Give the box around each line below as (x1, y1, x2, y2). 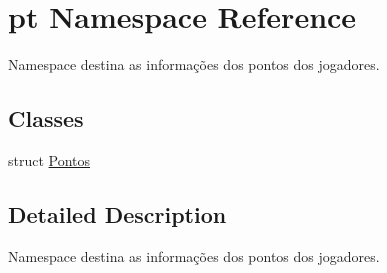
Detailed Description (8, 198, 227, 229)
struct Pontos (8, 149, 91, 170)
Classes (8, 103, 84, 134)
